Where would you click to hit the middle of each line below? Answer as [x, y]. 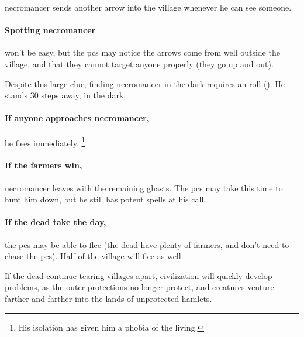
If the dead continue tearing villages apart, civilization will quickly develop [139, 275]
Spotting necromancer [50, 30]
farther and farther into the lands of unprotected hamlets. [108, 298]
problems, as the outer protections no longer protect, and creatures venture [139, 287]
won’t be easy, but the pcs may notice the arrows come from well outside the [142, 52]
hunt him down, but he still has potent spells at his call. [106, 199]
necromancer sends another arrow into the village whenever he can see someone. [148, 7]
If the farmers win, [44, 165]
